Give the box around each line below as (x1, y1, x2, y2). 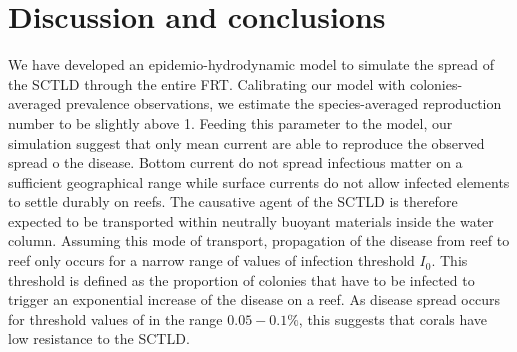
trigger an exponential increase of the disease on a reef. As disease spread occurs (8, 289, 500, 310)
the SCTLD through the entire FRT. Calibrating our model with (8, 73, 406, 94)
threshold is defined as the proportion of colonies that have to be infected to (8, 269, 475, 290)
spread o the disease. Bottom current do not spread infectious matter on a (8, 152, 463, 173)
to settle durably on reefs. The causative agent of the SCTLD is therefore (8, 191, 458, 212)
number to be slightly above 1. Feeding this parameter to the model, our (8, 112, 453, 133)
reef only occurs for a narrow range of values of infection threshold (8, 250, 415, 271)
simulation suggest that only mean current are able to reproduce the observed (8, 132, 485, 153)
